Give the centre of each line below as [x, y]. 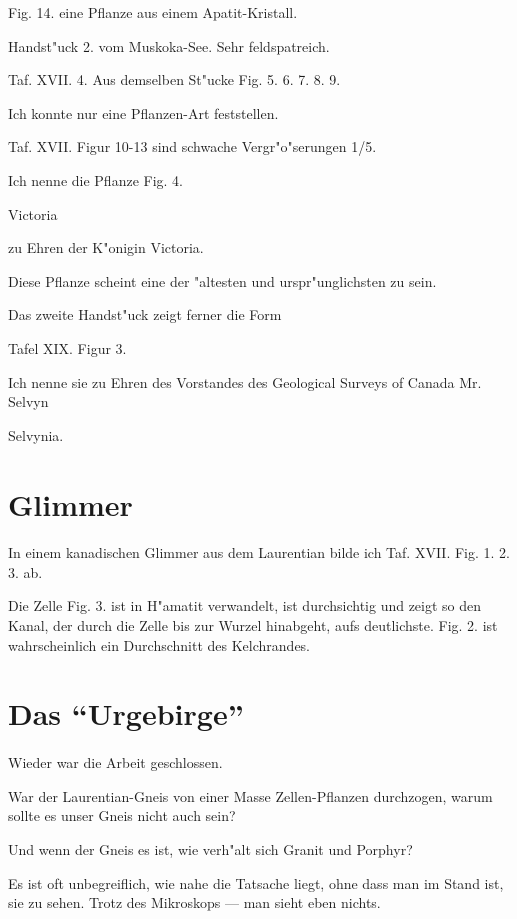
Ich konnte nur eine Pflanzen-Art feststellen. [143, 112]
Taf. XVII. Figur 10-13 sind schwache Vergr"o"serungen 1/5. [192, 146]
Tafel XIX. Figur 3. [67, 347]
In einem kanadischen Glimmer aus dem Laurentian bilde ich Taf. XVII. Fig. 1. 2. [259, 552]
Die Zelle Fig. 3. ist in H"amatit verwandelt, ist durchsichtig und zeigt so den [245, 605]
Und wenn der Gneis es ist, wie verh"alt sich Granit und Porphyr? [210, 849]
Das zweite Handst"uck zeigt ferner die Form [145, 314]
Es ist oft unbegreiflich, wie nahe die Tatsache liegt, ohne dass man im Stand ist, [256, 882]
